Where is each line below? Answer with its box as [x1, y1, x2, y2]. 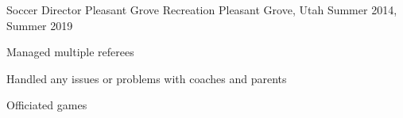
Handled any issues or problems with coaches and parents [6, 70, 287, 86]
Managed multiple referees [6, 44, 134, 60]
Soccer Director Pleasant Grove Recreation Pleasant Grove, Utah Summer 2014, [6, 2, 397, 17]
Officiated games [6, 97, 87, 113]
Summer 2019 [6, 17, 73, 33]
